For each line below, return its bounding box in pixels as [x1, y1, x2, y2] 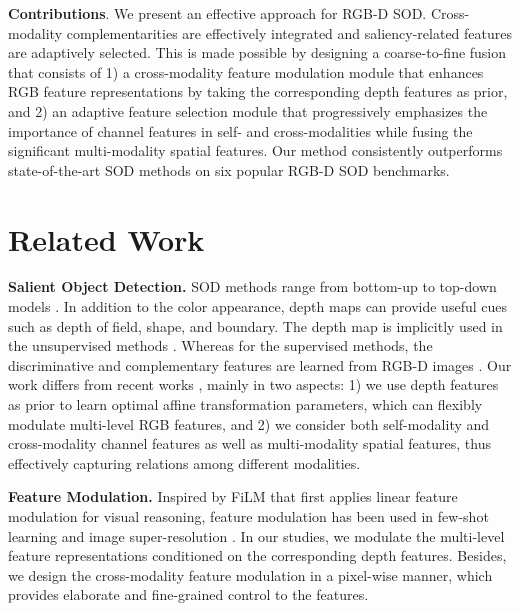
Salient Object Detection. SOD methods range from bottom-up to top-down [8, 276, 497, 297]
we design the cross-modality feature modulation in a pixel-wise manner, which [8, 564, 493, 585]
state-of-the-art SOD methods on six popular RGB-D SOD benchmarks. [8, 159, 450, 180]
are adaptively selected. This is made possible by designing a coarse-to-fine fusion [8, 42, 507, 63]
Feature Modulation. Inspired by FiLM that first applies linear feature [8, 486, 458, 507]
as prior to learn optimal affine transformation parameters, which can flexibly [8, 394, 483, 415]
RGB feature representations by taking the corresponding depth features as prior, [8, 81, 508, 102]
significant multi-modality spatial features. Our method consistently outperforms [8, 140, 503, 161]
